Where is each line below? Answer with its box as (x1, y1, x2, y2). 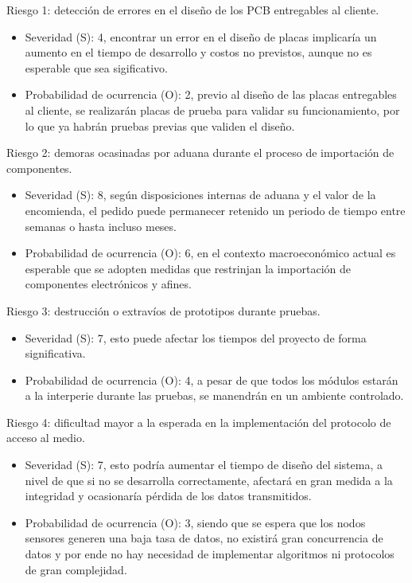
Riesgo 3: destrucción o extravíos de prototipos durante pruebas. (6, 302, 321, 319)
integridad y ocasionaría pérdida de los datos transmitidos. (25, 487, 312, 504)
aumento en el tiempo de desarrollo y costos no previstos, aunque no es (25, 44, 372, 61)
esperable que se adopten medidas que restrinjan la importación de (25, 260, 351, 276)
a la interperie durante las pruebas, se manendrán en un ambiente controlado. (25, 387, 404, 404)
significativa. (25, 345, 86, 362)
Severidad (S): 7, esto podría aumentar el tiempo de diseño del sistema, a (25, 456, 383, 473)
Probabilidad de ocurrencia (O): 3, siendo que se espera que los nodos (25, 514, 366, 530)
